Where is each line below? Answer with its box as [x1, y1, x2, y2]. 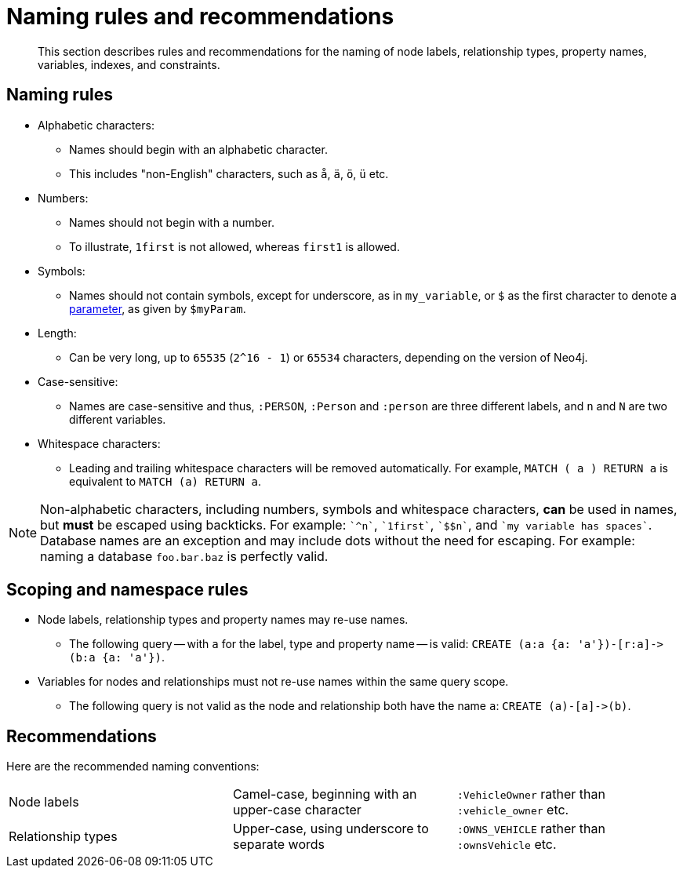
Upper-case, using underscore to [232, 821, 429, 837]
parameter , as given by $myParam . [69, 301, 246, 315]
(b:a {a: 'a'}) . [69, 650, 165, 665]
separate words [232, 836, 325, 853]
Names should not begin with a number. [69, 215, 274, 229]
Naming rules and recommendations [6, 3, 394, 30]
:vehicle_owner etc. [456, 802, 569, 818]
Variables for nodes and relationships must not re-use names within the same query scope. [38, 675, 509, 689]
